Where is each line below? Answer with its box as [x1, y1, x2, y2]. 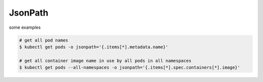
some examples [9, 24, 41, 30]
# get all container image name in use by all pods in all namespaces [19, 58, 192, 63]
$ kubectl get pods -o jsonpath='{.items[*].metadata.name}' [19, 44, 169, 50]
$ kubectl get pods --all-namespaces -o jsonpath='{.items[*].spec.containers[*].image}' [19, 65, 241, 70]
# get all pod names [19, 37, 68, 43]
